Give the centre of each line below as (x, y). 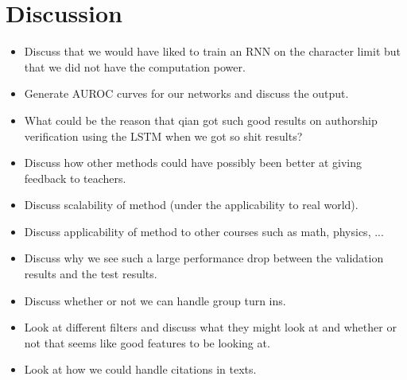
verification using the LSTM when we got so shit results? (163, 136)
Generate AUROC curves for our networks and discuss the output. (186, 93)
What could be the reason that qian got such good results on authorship (201, 120)
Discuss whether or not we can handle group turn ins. (155, 300)
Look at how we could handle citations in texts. (140, 369)
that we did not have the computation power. (135, 66)
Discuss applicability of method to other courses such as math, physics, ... (204, 231)
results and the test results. (91, 274)
